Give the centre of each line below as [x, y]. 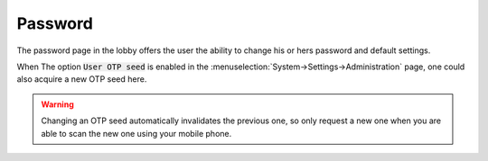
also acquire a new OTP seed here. [82, 79]
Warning [57, 104]
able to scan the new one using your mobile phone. [136, 133]
